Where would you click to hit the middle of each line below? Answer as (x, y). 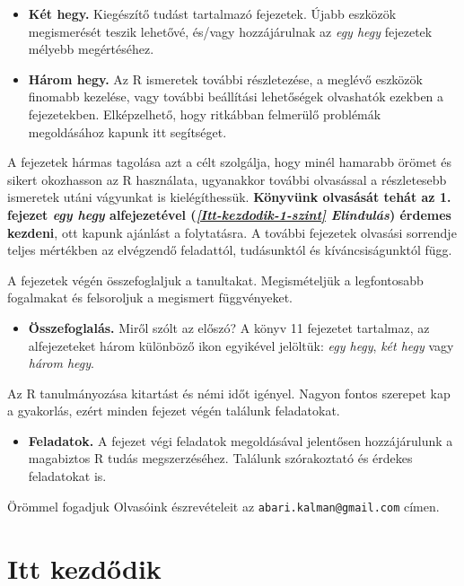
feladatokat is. (67, 476)
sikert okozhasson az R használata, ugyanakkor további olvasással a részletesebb (227, 179)
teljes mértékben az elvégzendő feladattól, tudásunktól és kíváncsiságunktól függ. (230, 250)
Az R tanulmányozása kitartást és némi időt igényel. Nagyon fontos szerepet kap (229, 393)
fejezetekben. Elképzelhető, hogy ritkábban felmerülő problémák (205, 114)
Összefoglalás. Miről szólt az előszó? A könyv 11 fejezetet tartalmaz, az (229, 327)
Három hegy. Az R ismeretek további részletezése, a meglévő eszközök (225, 79)
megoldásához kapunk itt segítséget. (127, 131)
